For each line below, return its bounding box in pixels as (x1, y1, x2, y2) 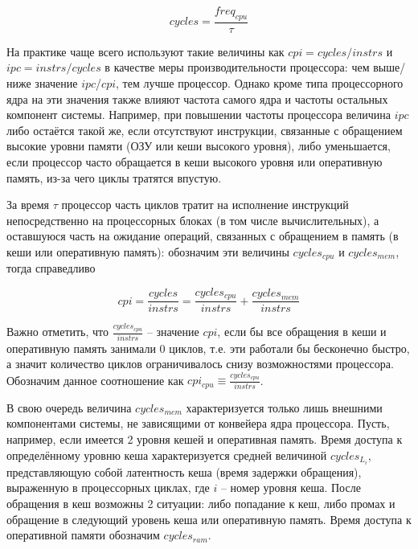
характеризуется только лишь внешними (186, 399, 383, 416)
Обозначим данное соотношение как (6, 371, 184, 388)
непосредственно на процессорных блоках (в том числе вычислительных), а (6, 211, 379, 228)
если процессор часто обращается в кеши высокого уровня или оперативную (6, 153, 383, 170)
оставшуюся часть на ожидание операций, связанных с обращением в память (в (6, 227, 399, 244)
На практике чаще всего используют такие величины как (6, 43, 285, 59)
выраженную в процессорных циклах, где (6, 479, 210, 496)
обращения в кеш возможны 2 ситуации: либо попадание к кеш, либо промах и (6, 494, 395, 511)
